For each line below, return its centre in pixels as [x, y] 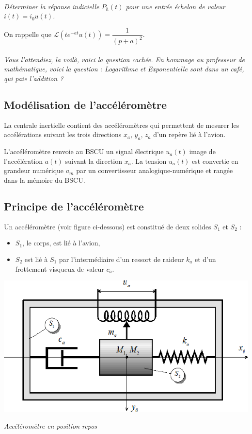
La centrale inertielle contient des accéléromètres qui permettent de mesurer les [122, 125]
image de [202, 151]
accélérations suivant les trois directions [63, 134]
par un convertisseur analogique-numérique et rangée [155, 170]
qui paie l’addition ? [34, 78]
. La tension [149, 161]
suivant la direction [94, 161]
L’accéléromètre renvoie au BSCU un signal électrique [84, 151]
